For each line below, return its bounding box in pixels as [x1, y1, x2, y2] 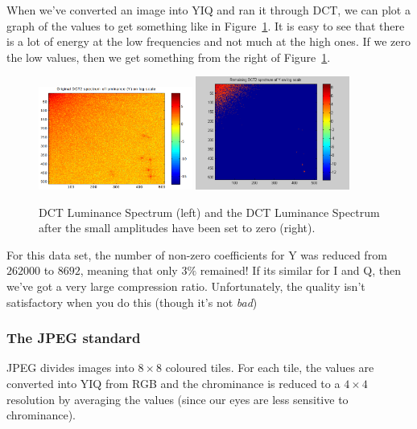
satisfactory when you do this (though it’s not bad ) [6, 293, 258, 310]
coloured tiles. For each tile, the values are [165, 359, 374, 376]
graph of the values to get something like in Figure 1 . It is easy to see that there [6, 17, 405, 34]
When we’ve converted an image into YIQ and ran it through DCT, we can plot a [6, 2, 411, 18]
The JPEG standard [6, 328, 141, 348]
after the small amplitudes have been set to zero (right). [39, 219, 316, 236]
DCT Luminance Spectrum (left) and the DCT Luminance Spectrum [39, 203, 380, 220]
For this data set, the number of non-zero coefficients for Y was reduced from [6, 246, 387, 263]
